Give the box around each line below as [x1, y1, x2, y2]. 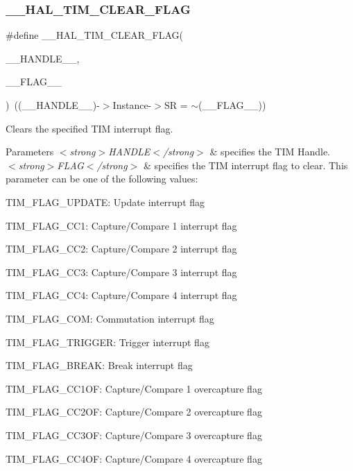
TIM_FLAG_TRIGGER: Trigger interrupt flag [6, 334, 209, 349]
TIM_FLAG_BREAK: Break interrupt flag [6, 358, 193, 372]
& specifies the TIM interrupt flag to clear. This [143, 157, 348, 172]
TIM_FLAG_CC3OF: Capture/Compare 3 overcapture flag [6, 427, 262, 442]
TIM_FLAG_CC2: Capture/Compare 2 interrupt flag [6, 241, 237, 256]
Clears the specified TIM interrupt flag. [6, 121, 173, 135]
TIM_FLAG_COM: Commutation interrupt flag [6, 311, 214, 325]
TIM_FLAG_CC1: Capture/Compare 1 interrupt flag [6, 218, 237, 232]
